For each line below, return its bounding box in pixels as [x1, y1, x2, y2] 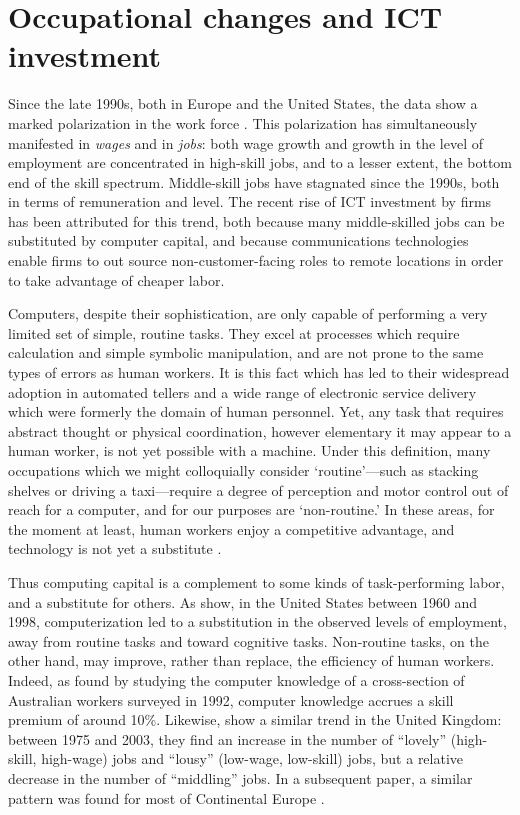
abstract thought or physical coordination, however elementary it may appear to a [8, 420, 512, 441]
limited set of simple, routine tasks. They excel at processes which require [8, 322, 460, 343]
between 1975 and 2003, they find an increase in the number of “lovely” [8, 728, 447, 749]
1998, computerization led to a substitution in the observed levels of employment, [8, 611, 507, 632]
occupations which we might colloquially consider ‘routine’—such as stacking [8, 460, 479, 480]
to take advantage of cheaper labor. [8, 269, 225, 290]
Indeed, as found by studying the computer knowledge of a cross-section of [8, 669, 465, 690]
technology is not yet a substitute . [8, 538, 222, 559]
